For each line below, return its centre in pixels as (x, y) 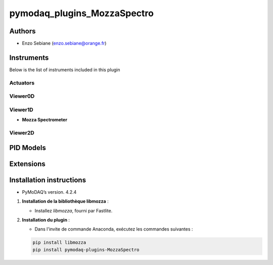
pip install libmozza (59, 242)
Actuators (22, 82)
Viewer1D (21, 110)
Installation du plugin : (46, 219)
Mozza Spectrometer (45, 120)
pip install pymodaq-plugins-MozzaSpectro (86, 250)
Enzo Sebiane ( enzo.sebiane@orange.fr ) (64, 43)
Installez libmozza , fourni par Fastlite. (74, 210)
